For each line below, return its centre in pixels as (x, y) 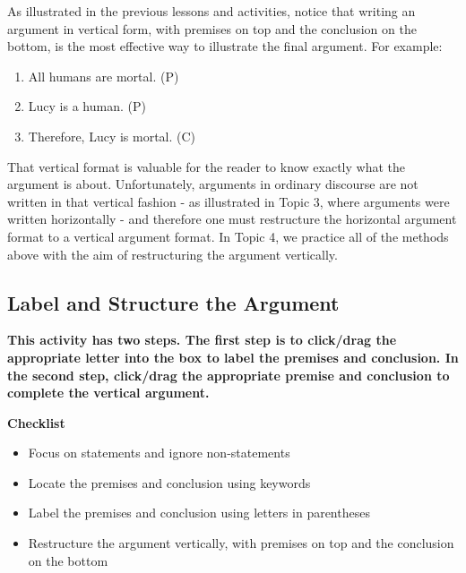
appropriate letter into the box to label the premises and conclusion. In (233, 357)
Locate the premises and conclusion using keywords (169, 482)
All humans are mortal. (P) (104, 76)
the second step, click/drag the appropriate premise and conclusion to (229, 375)
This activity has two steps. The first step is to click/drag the (202, 340)
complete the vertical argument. (108, 393)
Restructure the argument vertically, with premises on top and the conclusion (241, 543)
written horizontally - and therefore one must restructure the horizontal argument (232, 219)
